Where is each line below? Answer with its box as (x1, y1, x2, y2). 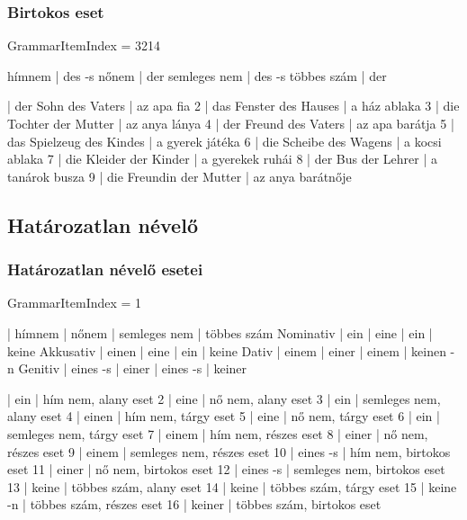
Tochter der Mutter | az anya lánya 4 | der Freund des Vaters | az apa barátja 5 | (7, 114, 454, 132)
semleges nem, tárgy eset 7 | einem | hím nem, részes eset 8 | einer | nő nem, (7, 424, 428, 443)
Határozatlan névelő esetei (7, 258, 203, 281)
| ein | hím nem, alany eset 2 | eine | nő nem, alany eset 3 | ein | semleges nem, (7, 389, 441, 408)
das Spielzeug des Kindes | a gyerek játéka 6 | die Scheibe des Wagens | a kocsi (7, 131, 442, 150)
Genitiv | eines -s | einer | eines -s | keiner (18, 359, 247, 378)
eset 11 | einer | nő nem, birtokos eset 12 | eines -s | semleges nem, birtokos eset (7, 460, 445, 479)
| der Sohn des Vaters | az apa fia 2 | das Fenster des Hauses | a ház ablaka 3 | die (7, 96, 460, 115)
